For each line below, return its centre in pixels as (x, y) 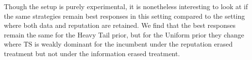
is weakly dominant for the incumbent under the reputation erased (134, 44)
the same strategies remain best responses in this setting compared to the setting (125, 16)
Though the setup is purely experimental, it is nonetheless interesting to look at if (126, 6)
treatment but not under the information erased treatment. (92, 53)
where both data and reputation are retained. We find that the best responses (120, 25)
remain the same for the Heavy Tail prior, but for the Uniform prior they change (124, 34)
